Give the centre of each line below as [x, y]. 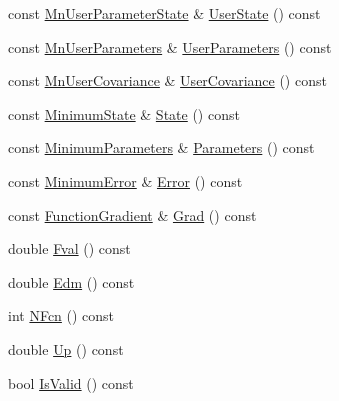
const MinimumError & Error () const [125, 180]
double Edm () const [71, 281]
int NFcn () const [61, 315]
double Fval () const [69, 248]
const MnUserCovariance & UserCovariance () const [167, 80]
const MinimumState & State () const [124, 113]
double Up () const [66, 348]
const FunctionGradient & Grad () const [132, 214]
